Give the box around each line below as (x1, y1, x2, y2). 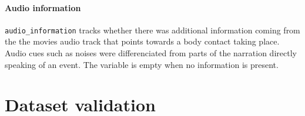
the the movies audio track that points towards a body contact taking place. (5, 35, 280, 47)
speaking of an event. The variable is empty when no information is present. (5, 58, 279, 70)
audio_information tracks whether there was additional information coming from (5, 23, 300, 36)
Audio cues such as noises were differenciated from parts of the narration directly (5, 47, 297, 59)
